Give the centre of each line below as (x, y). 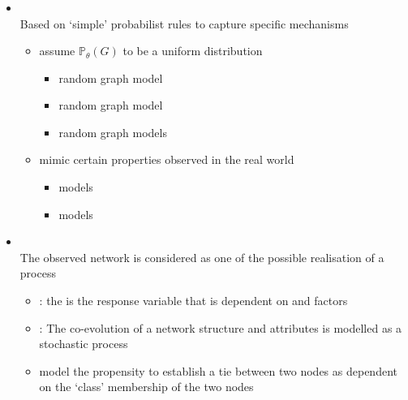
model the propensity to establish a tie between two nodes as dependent (218, 370)
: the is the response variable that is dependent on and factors (193, 301)
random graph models (113, 132)
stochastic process (84, 344)
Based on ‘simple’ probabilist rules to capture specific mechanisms (184, 23)
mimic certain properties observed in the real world (167, 159)
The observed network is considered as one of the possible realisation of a (202, 257)
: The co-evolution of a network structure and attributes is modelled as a (221, 327)
